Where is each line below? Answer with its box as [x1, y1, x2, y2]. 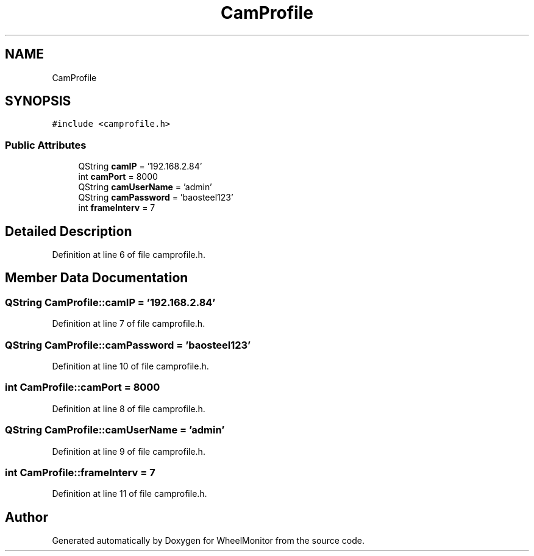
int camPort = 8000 [78, 171, 158, 182]
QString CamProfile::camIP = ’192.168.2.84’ [5, 296, 216, 308]
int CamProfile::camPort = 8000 [5, 381, 160, 394]
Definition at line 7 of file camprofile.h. [52, 318, 205, 329]
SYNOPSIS [5, 93, 71, 109]
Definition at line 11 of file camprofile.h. [52, 488, 207, 499]
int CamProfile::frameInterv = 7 [5, 466, 155, 479]
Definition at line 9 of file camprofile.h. [52, 446, 205, 457]
